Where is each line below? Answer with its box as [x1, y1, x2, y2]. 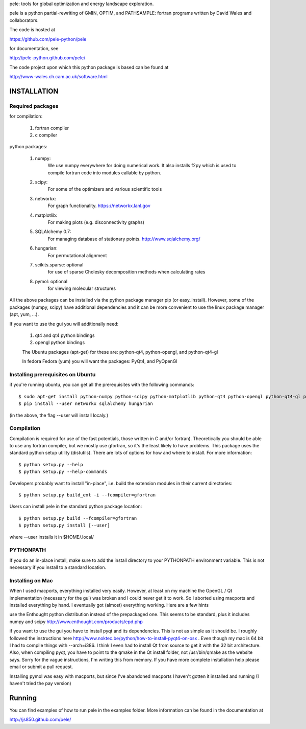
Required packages [9, 102, 59, 109]
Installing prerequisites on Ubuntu [9, 371, 96, 378]
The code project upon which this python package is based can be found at [9, 64, 169, 70]
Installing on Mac [9, 577, 53, 584]
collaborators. [9, 17, 39, 23]
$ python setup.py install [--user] [18, 522, 110, 529]
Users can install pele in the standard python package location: [9, 504, 142, 510]
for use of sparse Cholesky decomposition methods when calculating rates [47, 269, 206, 275]
